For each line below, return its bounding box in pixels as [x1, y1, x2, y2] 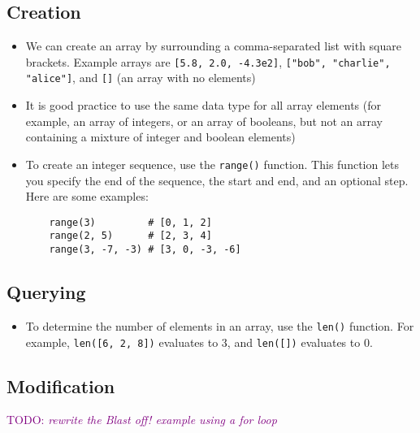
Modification [6, 373, 115, 398]
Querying [6, 279, 86, 305]
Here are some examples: [25, 188, 149, 205]
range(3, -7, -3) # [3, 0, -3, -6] [49, 244, 241, 256]
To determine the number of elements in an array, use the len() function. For [25, 317, 414, 334]
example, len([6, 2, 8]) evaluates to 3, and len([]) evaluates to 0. [25, 333, 373, 350]
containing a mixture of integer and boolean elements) [25, 128, 296, 145]
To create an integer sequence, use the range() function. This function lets [25, 155, 400, 172]
